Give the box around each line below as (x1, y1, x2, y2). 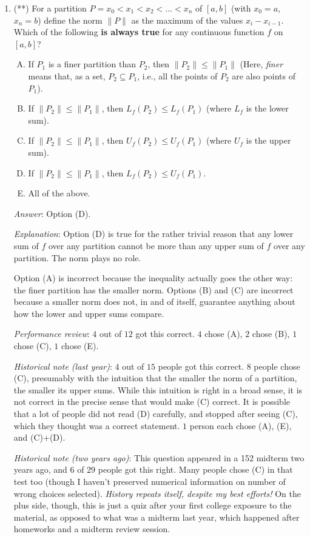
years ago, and (13, 463, 67, 476)
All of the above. (28, 187, 90, 199)
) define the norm (38, 13, 103, 26)
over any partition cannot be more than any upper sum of (48, 239, 264, 252)
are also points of (232, 69, 296, 82)
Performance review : (13, 327, 90, 340)
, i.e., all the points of (137, 69, 218, 82)
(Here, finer (240, 58, 283, 70)
